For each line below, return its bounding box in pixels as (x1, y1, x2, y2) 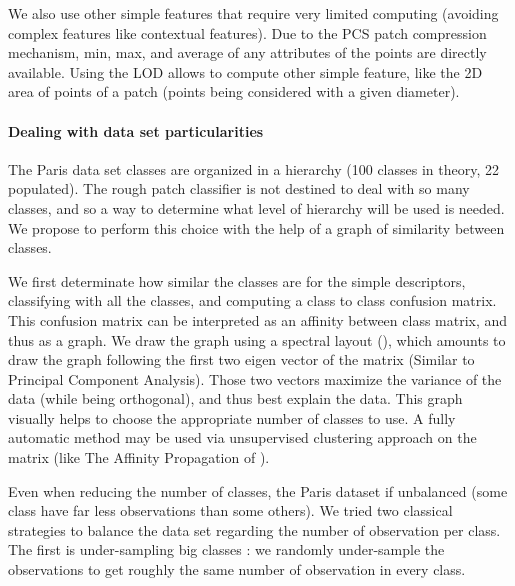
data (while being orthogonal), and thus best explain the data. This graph (8, 388, 463, 409)
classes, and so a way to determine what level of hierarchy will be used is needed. (8, 197, 505, 218)
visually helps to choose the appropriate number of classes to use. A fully (8, 407, 456, 428)
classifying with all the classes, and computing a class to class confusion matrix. (8, 290, 497, 311)
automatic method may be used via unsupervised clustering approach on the (8, 427, 477, 448)
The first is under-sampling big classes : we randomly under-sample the (8, 539, 445, 560)
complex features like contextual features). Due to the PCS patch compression (8, 22, 487, 43)
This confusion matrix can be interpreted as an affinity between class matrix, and (8, 309, 508, 330)
